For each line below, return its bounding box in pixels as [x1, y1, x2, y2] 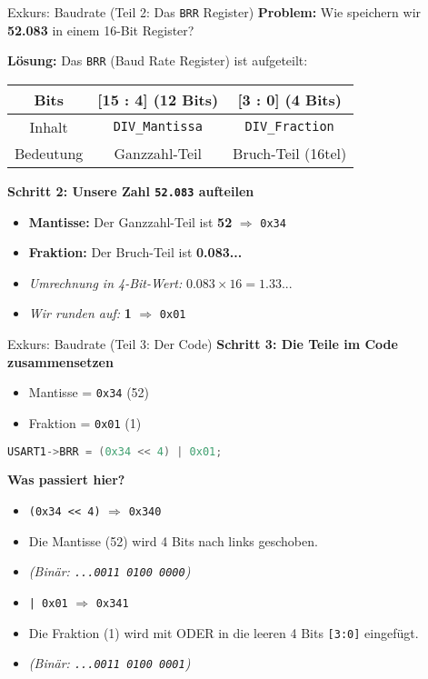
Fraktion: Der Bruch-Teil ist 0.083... [28, 243, 243, 262]
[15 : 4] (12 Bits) [97, 88, 219, 110]
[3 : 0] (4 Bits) [237, 88, 342, 110]
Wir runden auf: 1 [28, 304, 132, 323]
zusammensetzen [7, 352, 114, 371]
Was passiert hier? [7, 470, 125, 489]
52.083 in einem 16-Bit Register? [7, 20, 194, 39]
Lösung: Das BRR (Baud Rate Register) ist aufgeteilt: [7, 51, 308, 70]
